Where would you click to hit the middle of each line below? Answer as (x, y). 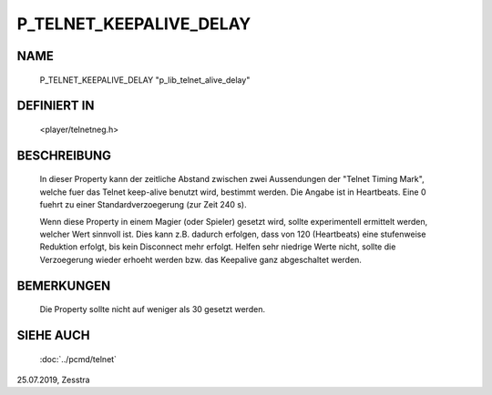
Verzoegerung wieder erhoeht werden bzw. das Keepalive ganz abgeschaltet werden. (200, 259)
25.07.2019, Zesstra (53, 380)
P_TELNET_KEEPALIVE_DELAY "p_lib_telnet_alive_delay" (145, 80)
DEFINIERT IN (56, 106)
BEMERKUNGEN (64, 285)
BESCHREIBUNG (64, 155)
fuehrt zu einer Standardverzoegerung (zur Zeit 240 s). (143, 205)
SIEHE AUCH (53, 335)
